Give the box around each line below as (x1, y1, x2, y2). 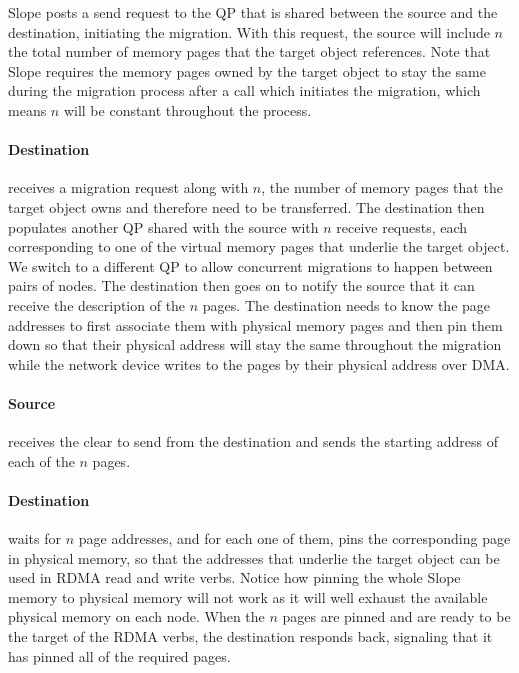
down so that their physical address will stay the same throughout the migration (8, 334, 502, 355)
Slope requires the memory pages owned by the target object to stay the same (8, 60, 486, 81)
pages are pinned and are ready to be (282, 606, 511, 627)
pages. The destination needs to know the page (202, 294, 491, 315)
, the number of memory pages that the (261, 177, 503, 198)
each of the (8, 450, 75, 471)
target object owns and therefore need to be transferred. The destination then (8, 196, 485, 217)
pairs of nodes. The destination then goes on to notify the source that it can (8, 275, 475, 296)
